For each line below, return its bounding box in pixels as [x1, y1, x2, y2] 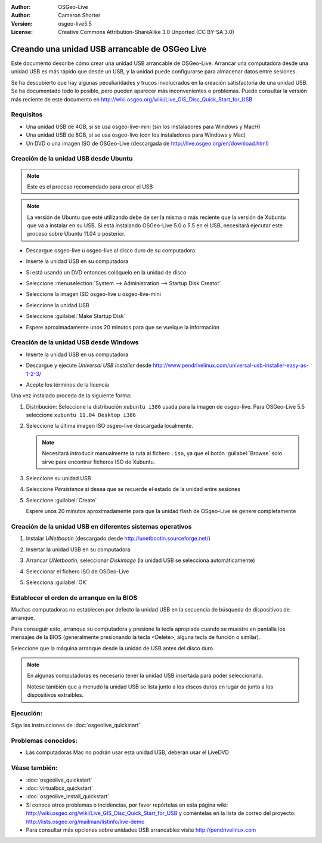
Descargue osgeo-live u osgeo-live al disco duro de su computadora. [26, 246, 197, 254]
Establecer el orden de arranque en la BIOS [11, 594, 138, 602]
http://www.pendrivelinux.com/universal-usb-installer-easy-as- [153, 362, 309, 369]
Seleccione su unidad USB [26, 475, 91, 482]
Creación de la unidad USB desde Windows [11, 338, 139, 347]
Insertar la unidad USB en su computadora [26, 546, 131, 553]
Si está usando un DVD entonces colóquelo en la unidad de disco [26, 268, 187, 276]
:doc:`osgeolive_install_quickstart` [26, 793, 110, 800]
